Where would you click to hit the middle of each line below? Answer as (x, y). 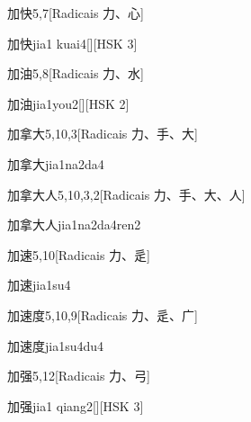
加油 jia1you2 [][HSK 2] (68, 103)
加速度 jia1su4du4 (56, 345)
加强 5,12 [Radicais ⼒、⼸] (79, 376)
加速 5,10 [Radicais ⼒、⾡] (79, 254)
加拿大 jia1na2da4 (56, 163)
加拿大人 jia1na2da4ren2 (74, 224)
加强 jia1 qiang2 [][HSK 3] (76, 405)
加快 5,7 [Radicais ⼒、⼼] (76, 13)
